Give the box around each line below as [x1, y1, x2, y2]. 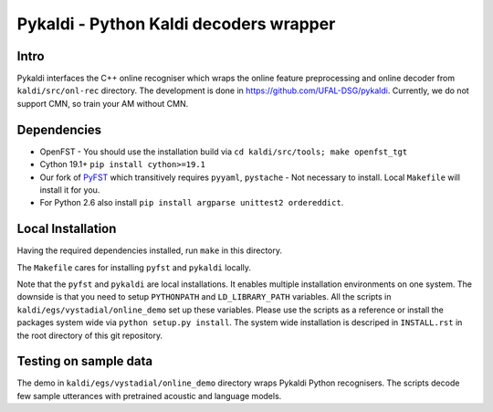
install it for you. [39, 184, 100, 195]
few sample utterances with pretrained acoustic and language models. [16, 390, 282, 401]
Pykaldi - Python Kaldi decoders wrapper [16, 14, 336, 34]
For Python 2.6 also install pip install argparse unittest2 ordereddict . [39, 197, 344, 208]
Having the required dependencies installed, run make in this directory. [16, 245, 283, 256]
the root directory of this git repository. [16, 330, 163, 341]
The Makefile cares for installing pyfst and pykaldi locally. [16, 261, 251, 273]
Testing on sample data [16, 354, 153, 369]
